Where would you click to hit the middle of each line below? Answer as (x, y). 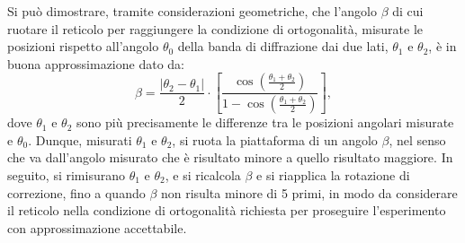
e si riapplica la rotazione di (333, 175)
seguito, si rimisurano (66, 175)
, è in (443, 46)
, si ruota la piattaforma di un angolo (275, 139)
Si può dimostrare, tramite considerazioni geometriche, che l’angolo (192, 11)
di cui (408, 11)
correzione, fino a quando (76, 192)
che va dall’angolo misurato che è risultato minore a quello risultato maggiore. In (230, 157)
